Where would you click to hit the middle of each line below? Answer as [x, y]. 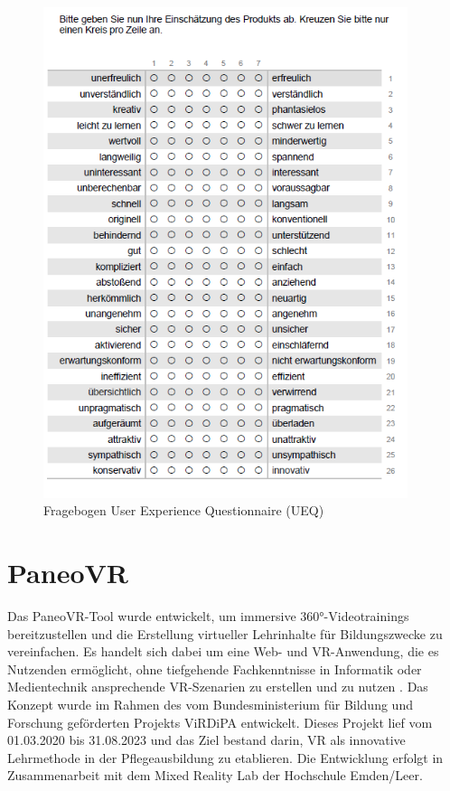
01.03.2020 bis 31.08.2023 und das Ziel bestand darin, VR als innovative [206, 740]
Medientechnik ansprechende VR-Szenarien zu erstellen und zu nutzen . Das [218, 687]
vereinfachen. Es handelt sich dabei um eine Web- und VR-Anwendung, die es [223, 651]
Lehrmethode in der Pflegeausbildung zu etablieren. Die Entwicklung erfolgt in [225, 757]
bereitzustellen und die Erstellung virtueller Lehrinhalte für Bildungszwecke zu [225, 633]
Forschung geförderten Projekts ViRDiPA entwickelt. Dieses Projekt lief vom [220, 722]
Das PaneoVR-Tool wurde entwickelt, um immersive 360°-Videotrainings [208, 616]
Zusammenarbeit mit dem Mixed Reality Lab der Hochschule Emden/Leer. [215, 775]
